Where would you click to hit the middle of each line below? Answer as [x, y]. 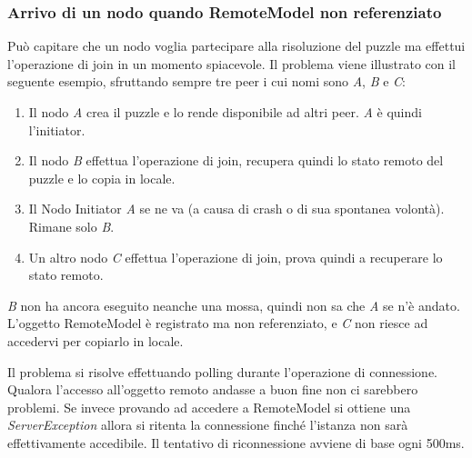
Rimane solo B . [71, 226]
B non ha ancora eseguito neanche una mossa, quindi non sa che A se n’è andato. [234, 305]
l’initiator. [57, 129]
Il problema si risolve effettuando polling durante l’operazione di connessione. [222, 371]
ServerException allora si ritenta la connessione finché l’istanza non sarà [208, 425]
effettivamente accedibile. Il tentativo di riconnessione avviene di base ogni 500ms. [236, 442]
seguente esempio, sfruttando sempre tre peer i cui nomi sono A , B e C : [206, 81]
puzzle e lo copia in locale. [102, 178]
